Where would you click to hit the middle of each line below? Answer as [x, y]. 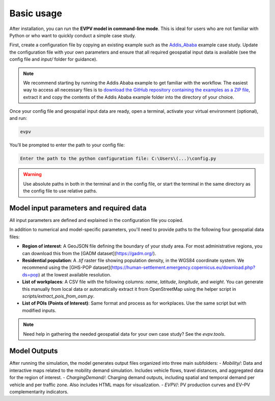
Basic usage [36, 13]
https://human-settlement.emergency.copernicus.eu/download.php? [184, 267]
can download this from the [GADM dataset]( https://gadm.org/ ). [89, 253]
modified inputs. [39, 310]
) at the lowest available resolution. [75, 274]
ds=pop [30, 274]
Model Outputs [34, 351]
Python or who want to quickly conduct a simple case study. [73, 35]
